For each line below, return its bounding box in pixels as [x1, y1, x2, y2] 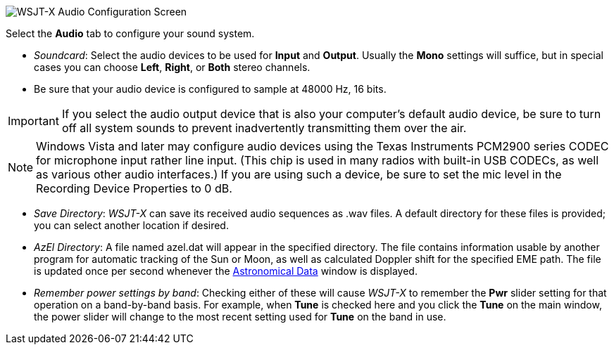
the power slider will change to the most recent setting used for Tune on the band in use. [34, 311, 446, 323]
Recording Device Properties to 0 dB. [36, 181, 232, 195]
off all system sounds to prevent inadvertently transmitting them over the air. [61, 121, 467, 135]
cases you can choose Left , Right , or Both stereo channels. [34, 61, 311, 73]
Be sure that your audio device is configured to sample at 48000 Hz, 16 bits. [34, 83, 387, 95]
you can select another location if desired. [34, 219, 229, 231]
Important [8, 114, 59, 128]
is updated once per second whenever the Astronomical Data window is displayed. [34, 265, 418, 277]
